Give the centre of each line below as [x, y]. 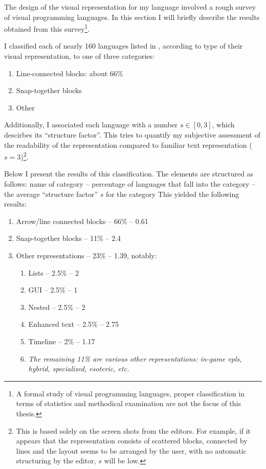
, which [223, 125]
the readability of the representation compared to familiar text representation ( [128, 144]
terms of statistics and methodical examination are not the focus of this [128, 403]
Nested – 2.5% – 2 [57, 307]
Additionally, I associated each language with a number [91, 125]
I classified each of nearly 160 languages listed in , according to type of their [124, 46]
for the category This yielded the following [172, 194]
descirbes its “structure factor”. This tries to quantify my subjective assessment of [132, 135]
